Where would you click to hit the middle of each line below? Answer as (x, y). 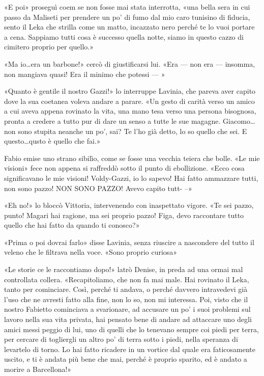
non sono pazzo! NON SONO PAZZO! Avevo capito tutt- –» (98, 188)
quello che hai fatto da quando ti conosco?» (72, 225)
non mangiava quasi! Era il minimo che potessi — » (85, 74)
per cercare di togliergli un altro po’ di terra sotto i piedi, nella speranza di (121, 339)
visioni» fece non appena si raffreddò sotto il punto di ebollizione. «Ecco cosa (124, 168)
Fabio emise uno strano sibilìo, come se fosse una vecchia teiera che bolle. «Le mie (132, 158)
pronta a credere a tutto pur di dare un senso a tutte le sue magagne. (112, 120)
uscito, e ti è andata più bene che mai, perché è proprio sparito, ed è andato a (126, 359)
